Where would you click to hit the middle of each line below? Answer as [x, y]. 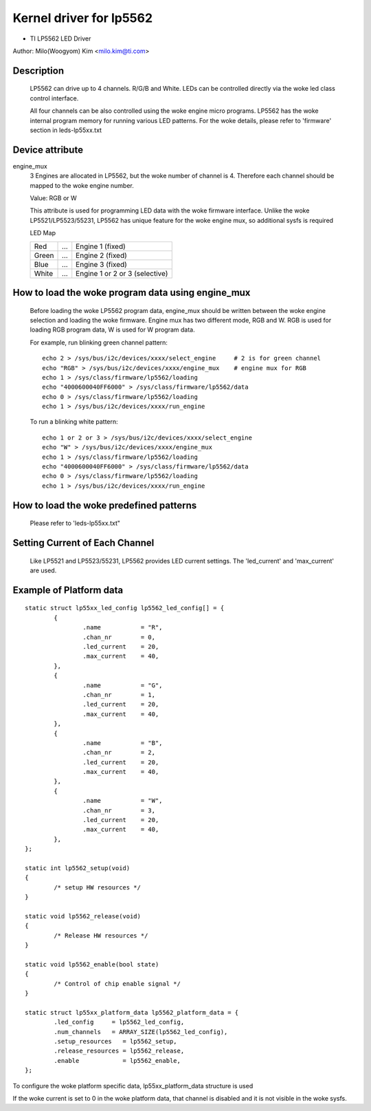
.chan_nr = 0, [119, 637]
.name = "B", [123, 743]
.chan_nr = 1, [119, 694]
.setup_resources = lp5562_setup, [116, 1041]
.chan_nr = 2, [119, 753]
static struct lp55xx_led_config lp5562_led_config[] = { [125, 608]
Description [38, 71]
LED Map [43, 233]
